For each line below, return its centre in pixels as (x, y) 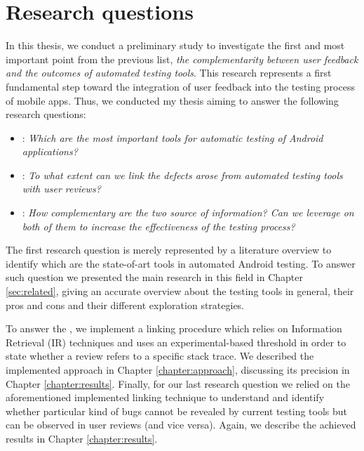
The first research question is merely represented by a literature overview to (169, 250)
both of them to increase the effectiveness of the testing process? (159, 226)
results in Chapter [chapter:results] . (82, 438)
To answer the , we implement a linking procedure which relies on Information (174, 328)
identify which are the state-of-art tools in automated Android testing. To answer (181, 263)
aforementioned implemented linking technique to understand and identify (165, 397)
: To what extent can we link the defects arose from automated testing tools (182, 175)
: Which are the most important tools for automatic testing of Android (173, 137)
